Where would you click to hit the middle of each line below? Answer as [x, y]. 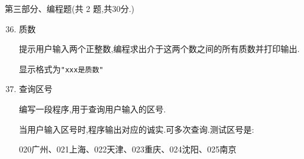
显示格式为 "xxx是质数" [61, 68]
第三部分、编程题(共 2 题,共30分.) [70, 8]
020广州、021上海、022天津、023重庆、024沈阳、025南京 [128, 149]
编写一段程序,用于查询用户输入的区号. [92, 109]
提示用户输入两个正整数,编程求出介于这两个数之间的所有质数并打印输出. [159, 49]
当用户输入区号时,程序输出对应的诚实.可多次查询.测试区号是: [136, 129]
